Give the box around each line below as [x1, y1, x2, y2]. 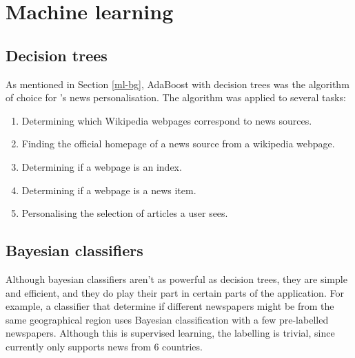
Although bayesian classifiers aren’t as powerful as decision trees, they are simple [6, 271, 347, 286]
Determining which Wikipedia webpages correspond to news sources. [21, 113, 312, 127]
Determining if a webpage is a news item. [21, 182, 196, 197]
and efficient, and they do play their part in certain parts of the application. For [6, 285, 344, 299]
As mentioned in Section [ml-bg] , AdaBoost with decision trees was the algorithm [6, 76, 349, 91]
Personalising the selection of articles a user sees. [21, 206, 228, 220]
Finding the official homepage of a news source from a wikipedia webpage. [21, 136, 335, 151]
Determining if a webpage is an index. [21, 159, 182, 173]
